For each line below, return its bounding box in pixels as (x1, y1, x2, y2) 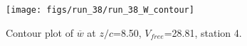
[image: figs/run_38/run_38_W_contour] (6, 5, 194, 15)
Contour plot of (6, 25, 73, 40)
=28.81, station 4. (164, 25, 242, 40)
